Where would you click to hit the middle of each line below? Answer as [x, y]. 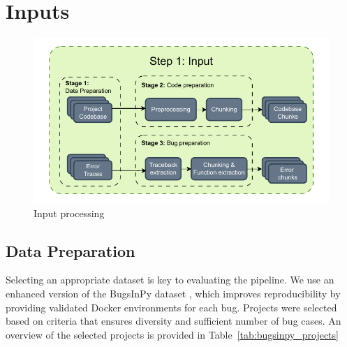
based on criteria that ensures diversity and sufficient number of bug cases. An [173, 321]
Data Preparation [71, 250]
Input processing [69, 213]
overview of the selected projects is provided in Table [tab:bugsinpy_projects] [172, 334]
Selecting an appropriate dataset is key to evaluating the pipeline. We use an [170, 280]
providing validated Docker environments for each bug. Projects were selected [171, 307]
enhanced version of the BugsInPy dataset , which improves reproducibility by [173, 293]
